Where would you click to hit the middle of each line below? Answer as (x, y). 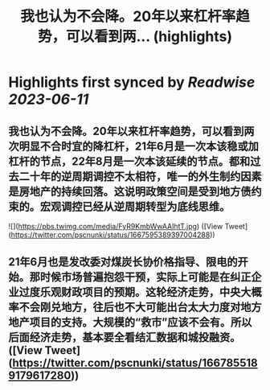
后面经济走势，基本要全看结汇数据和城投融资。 (125, 337)
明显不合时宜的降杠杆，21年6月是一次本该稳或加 (139, 146)
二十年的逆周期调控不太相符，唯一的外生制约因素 (140, 177)
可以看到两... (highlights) (149, 37)
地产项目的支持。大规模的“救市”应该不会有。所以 (130, 322)
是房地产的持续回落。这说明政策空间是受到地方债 (130, 191)
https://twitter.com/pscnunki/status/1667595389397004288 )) (113, 235)
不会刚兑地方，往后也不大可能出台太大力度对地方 (140, 308)
